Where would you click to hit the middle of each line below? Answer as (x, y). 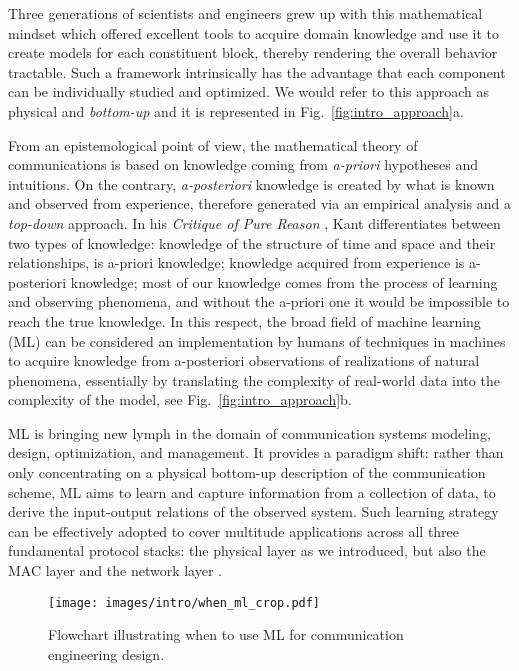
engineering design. (106, 653)
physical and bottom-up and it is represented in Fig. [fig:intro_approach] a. (236, 110)
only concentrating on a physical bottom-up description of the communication (247, 472)
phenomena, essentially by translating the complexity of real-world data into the (254, 379)
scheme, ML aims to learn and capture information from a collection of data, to (252, 491)
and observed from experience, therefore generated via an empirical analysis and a (259, 203)
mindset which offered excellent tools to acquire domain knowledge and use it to (254, 32)
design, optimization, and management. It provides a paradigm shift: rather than (256, 452)
